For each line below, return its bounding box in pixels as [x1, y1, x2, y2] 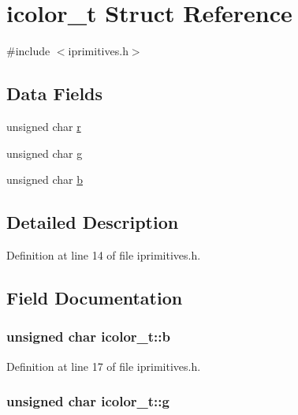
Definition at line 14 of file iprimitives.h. [6, 246, 201, 263]
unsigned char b [6, 171, 83, 188]
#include [6, 43, 50, 59]
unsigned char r [6, 118, 81, 134]
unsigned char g [6, 144, 83, 161]
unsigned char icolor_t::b [6, 327, 170, 346]
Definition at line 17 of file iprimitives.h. [6, 357, 201, 374]
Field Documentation [6, 285, 183, 309]
